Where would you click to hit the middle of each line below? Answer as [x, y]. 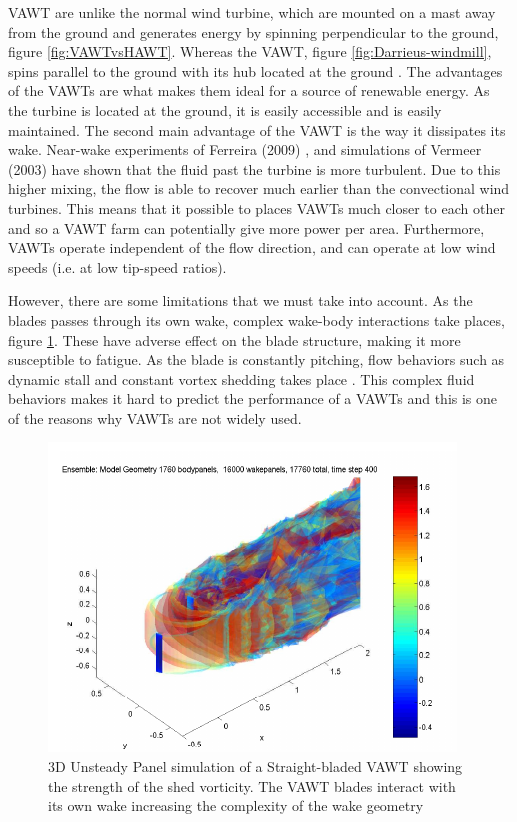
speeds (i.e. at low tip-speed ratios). [117, 266]
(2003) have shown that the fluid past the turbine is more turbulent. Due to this [254, 168]
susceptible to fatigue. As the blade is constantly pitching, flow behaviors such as [256, 359]
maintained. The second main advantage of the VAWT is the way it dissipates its [257, 129]
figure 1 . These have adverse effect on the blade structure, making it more [234, 339]
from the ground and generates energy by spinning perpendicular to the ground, [253, 31]
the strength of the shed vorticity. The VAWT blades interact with [252, 785]
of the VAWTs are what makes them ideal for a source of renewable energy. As [249, 90]
